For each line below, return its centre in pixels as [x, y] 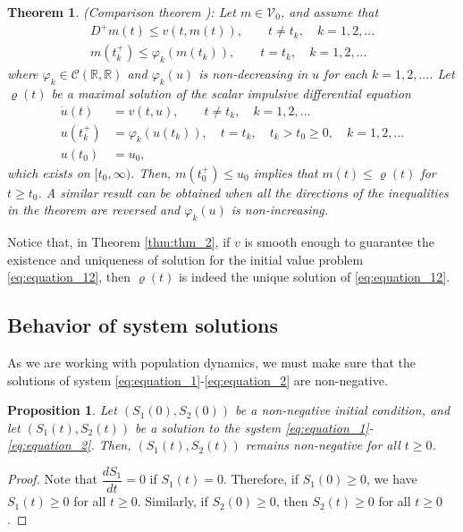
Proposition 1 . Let [62, 410]
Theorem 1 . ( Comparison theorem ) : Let [122, 12]
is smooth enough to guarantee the [339, 242]
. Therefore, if [261, 479]
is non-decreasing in [253, 74]
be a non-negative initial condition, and [343, 410]
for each [345, 74]
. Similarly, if [173, 501]
